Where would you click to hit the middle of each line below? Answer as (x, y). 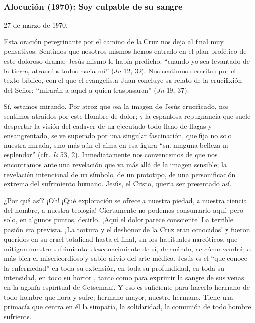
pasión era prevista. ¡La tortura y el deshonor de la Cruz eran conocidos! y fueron (127, 229)
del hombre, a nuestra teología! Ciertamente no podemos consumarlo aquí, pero (124, 210)
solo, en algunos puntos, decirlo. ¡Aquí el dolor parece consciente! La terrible (119, 219)
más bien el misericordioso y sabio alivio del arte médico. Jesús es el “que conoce (126, 258)
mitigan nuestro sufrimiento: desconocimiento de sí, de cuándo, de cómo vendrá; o (127, 248)
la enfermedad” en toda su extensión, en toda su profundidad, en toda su (114, 268)
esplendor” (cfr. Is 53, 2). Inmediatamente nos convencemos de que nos (111, 155)
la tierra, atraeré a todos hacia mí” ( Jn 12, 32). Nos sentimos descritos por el (120, 70)
